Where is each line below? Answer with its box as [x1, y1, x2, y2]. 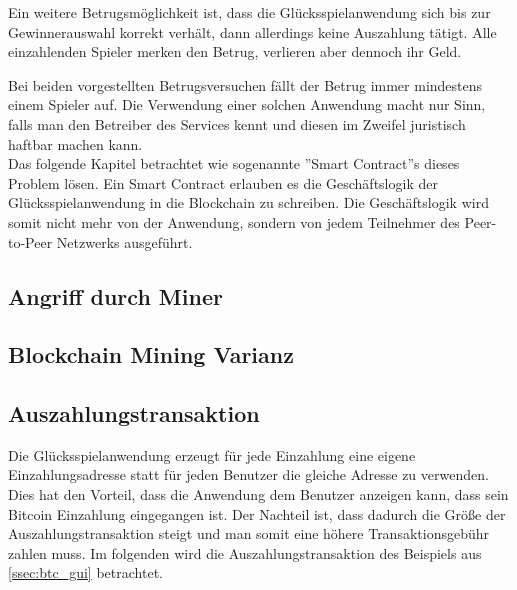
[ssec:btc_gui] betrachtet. [8, 562, 163, 583]
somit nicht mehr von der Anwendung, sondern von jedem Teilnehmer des [8, 211, 460, 232]
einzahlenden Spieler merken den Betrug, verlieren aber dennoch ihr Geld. [8, 41, 462, 62]
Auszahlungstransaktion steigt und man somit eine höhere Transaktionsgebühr [8, 523, 490, 544]
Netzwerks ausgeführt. [56, 231, 193, 252]
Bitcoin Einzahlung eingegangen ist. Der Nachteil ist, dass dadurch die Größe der [8, 503, 506, 524]
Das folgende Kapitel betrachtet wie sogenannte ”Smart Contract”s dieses [8, 153, 460, 174]
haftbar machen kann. [8, 133, 143, 154]
